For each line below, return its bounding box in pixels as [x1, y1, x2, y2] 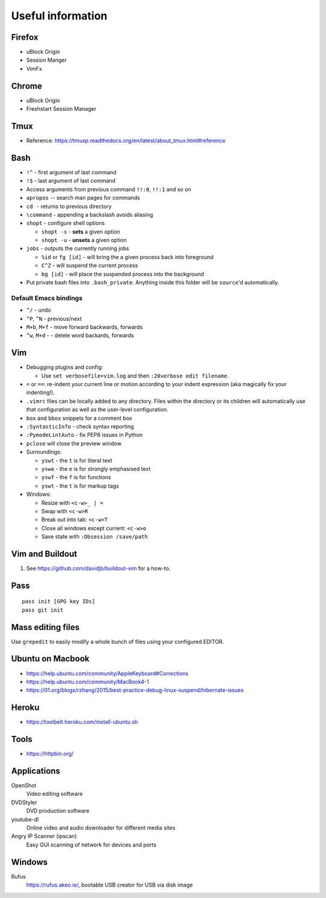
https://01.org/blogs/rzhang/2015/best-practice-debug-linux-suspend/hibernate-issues [26, 687, 244, 694]
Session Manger [26, 56, 67, 64]
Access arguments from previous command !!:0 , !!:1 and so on [26, 185, 191, 193]
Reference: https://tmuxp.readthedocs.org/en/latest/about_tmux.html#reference [26, 137, 226, 145]
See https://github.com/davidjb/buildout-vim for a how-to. [26, 565, 171, 572]
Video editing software [26, 790, 83, 798]
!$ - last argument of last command [26, 177, 116, 185]
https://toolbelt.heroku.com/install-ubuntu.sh [26, 718, 138, 726]
